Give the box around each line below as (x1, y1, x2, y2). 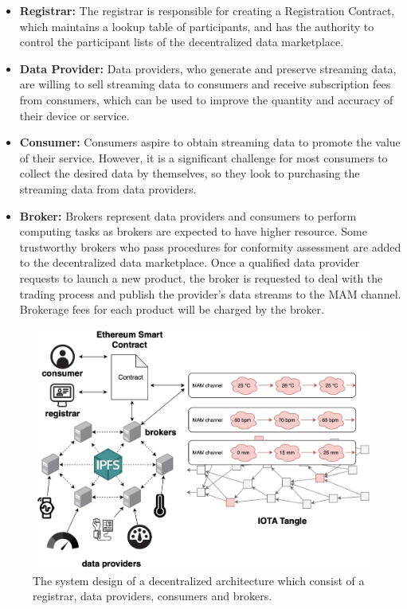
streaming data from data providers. (19, 180, 197, 197)
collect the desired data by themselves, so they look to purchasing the (19, 165, 360, 182)
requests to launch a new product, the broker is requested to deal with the (19, 269, 383, 286)
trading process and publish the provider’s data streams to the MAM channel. (19, 285, 401, 302)
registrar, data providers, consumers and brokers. (33, 588, 272, 604)
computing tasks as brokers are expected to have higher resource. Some (19, 223, 367, 240)
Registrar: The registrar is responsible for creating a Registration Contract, (19, 2, 395, 18)
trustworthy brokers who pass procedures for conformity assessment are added (19, 238, 401, 255)
